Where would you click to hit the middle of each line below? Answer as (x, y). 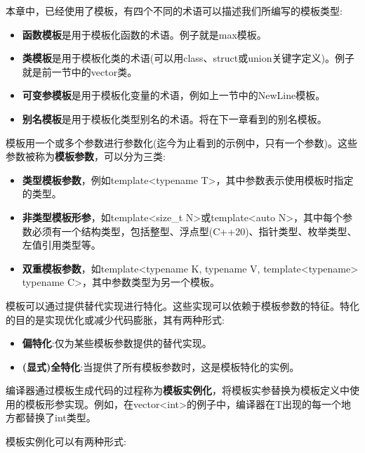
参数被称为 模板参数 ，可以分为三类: (86, 156)
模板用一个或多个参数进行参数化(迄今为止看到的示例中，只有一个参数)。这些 (181, 142)
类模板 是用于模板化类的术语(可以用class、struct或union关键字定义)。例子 (188, 58)
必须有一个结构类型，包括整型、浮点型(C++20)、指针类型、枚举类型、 (194, 231)
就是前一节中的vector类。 (80, 71)
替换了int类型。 (60, 418)
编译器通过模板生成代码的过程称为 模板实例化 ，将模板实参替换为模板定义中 (178, 390)
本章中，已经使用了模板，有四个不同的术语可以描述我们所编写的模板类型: (174, 11)
